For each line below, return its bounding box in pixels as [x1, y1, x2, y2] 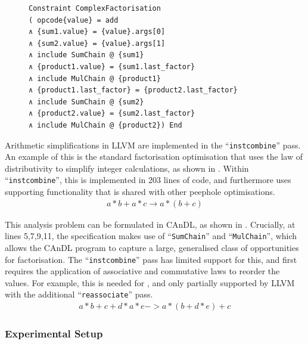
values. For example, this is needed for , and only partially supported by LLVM [5, 276, 295, 289]
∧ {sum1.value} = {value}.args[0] [29, 27, 166, 36]
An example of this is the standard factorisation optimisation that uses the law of [5, 150, 303, 163]
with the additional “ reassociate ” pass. [5, 288, 153, 300]
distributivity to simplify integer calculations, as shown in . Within [5, 162, 249, 174]
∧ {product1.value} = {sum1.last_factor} [29, 62, 195, 71]
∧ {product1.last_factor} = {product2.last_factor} [29, 86, 238, 95]
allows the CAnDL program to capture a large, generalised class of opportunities [5, 241, 299, 253]
